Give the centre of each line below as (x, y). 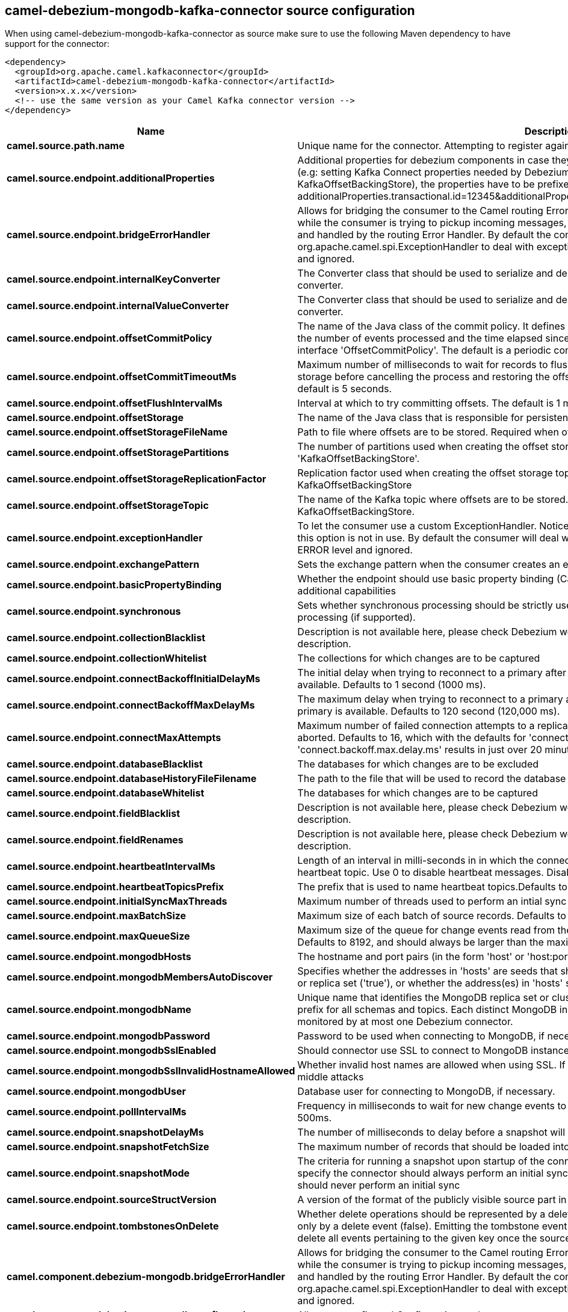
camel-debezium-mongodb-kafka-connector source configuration (210, 11)
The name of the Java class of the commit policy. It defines (431, 326)
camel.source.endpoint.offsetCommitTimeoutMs (122, 377)
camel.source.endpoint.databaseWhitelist (106, 793)
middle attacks (331, 1077)
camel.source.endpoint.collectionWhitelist (107, 658)
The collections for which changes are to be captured (419, 658)
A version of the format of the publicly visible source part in (432, 1200)
